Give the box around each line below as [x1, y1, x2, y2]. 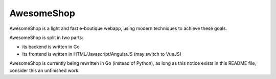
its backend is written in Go [22, 44, 80, 50]
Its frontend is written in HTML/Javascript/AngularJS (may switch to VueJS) [22, 51, 181, 57]
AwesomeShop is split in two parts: [9, 34, 84, 41]
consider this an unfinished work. [9, 67, 80, 73]
